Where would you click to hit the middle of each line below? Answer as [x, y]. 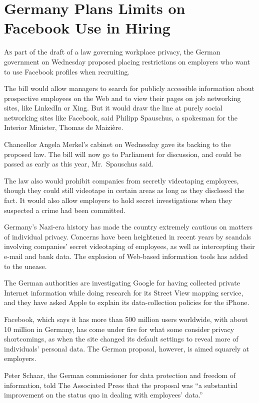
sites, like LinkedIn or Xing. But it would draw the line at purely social [113, 108]
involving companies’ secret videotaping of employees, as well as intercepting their [129, 246]
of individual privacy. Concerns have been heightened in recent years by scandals [127, 236]
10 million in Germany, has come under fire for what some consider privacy [119, 329]
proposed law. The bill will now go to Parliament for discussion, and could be [123, 154]
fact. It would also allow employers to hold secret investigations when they [118, 200]
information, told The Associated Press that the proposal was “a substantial [121, 385]
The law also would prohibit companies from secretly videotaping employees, [121, 180]
